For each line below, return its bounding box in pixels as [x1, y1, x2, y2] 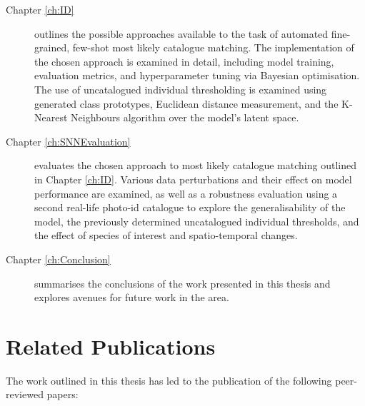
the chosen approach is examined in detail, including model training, [34, 54, 334, 68]
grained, [34, 40, 70, 55]
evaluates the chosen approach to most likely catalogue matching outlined [34, 158, 356, 173]
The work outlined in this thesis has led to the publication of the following [6, 372, 332, 387]
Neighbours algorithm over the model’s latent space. [71, 110, 299, 125]
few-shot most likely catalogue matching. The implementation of [72, 40, 354, 55]
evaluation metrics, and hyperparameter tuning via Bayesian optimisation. [34, 68, 360, 83]
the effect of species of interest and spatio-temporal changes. [34, 228, 298, 243]
